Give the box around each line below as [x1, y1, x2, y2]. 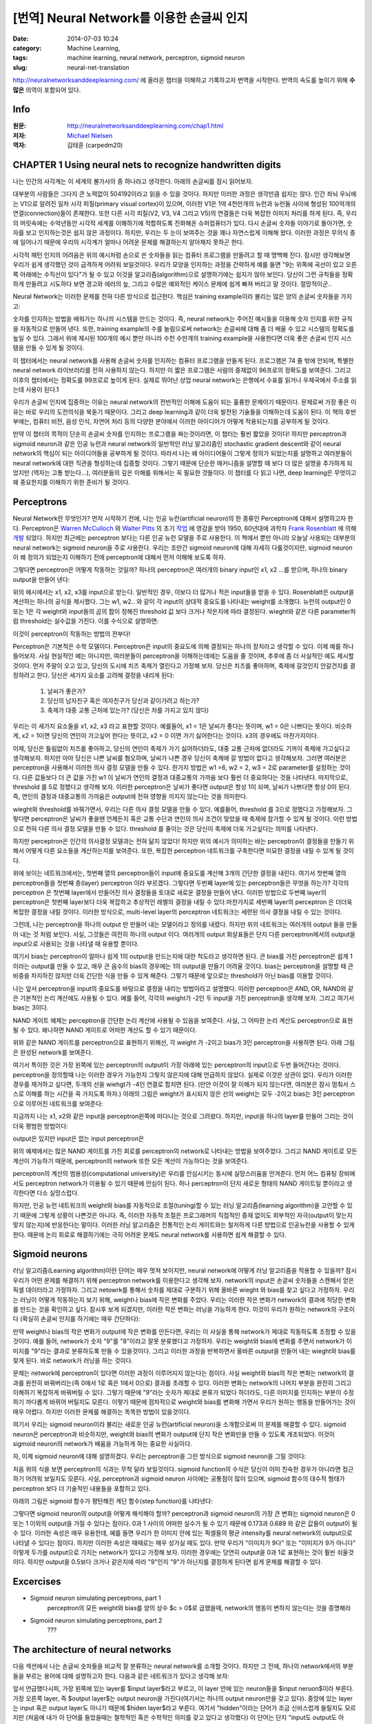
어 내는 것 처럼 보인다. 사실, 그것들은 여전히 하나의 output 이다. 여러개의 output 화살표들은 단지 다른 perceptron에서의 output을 [12, 930, 356, 938]
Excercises [12, 1576, 61, 1587]
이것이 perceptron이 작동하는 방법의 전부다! [12, 630, 131, 638]
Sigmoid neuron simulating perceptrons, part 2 [30, 1616, 163, 1625]
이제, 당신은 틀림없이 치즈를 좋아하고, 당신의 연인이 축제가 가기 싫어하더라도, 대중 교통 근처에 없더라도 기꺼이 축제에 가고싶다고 [12, 744, 351, 752]
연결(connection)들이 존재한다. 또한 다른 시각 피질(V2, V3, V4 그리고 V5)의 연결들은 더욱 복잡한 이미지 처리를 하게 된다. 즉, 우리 [12, 209, 358, 217]
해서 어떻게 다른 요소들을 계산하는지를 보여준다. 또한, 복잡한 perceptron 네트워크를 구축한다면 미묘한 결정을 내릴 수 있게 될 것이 [12, 847, 354, 855]
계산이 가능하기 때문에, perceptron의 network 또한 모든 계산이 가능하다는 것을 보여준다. [12, 1156, 249, 1165]
